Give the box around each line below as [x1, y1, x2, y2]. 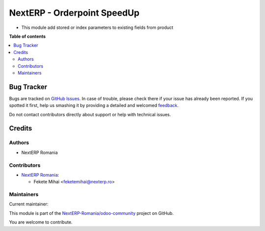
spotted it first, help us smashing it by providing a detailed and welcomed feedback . [9, 103, 179, 108]
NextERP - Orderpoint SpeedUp [9, 7, 140, 18]
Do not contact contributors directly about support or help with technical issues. [9, 111, 171, 117]
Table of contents [9, 33, 46, 39]
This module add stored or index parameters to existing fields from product [21, 25, 174, 30]
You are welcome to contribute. [9, 219, 73, 225]
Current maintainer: [9, 201, 49, 207]
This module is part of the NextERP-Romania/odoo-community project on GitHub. [9, 210, 174, 216]
